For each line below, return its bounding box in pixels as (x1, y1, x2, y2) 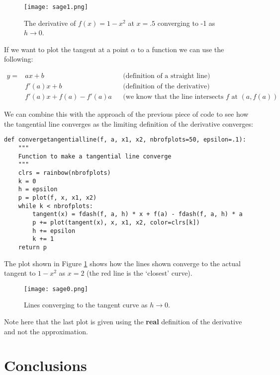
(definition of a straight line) (123, 73, 210, 80)
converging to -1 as (157, 17, 215, 28)
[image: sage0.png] (24, 285, 88, 293)
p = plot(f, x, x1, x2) (18, 194, 97, 201)
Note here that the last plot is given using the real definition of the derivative (4, 316, 242, 326)
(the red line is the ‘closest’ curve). (87, 268, 192, 278)
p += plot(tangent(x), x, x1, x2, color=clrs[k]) (32, 219, 200, 226)
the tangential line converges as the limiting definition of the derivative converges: (4, 118, 253, 129)
